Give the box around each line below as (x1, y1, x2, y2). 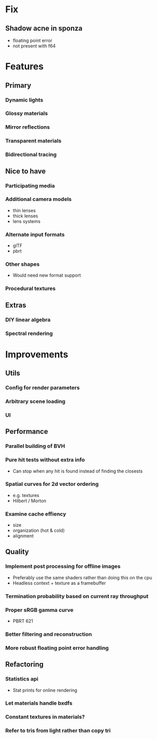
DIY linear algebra (5, 316, 51, 323)
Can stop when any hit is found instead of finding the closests (12, 468, 143, 474)
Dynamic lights (5, 96, 43, 103)
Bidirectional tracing (5, 151, 57, 158)
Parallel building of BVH (5, 442, 65, 450)
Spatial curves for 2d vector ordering (5, 481, 99, 488)
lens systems (12, 218, 41, 224)
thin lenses (12, 207, 36, 213)
